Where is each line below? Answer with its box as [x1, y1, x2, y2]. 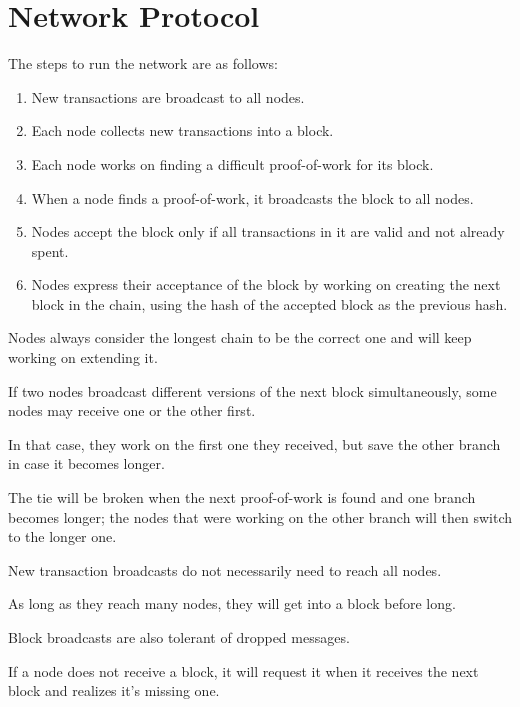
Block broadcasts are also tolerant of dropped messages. [8, 627, 350, 647]
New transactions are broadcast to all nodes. [31, 86, 305, 107]
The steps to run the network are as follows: [8, 53, 278, 74]
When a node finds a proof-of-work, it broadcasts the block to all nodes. [31, 187, 474, 208]
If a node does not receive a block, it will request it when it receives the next [8, 660, 479, 681]
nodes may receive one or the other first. [8, 400, 256, 421]
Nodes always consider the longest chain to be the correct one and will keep [8, 327, 472, 348]
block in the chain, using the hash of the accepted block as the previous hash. [31, 293, 508, 314]
